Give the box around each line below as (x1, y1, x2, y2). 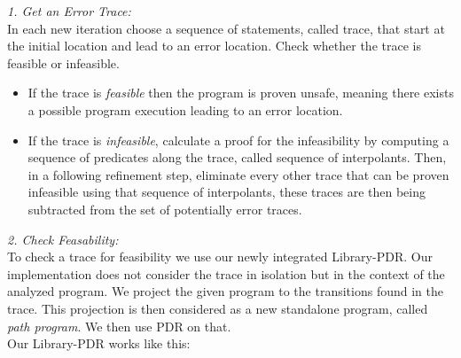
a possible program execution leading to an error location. (27, 100, 343, 119)
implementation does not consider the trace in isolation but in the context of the (7, 264, 445, 283)
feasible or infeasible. (7, 53, 120, 72)
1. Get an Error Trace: (7, 2, 131, 19)
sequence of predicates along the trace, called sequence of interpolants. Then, (27, 148, 447, 167)
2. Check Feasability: (7, 230, 119, 248)
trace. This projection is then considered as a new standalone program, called (7, 299, 428, 317)
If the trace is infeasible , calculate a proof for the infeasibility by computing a (27, 130, 449, 149)
